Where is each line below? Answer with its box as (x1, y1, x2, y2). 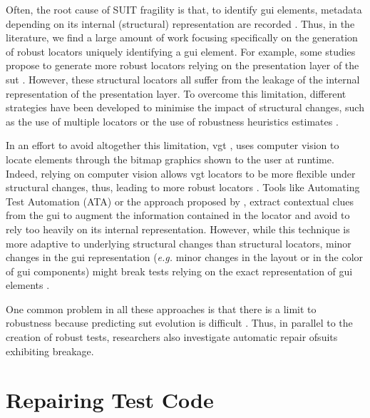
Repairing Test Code (6, 385, 214, 414)
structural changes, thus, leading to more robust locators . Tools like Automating (6, 180, 360, 195)
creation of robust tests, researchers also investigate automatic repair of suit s (6, 330, 338, 345)
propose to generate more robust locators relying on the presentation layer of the (6, 58, 359, 73)
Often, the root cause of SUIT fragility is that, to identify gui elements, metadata (6, 2, 362, 16)
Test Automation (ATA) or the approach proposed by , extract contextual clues (6, 193, 354, 208)
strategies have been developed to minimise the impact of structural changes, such (6, 100, 364, 115)
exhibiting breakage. (6, 343, 94, 358)
